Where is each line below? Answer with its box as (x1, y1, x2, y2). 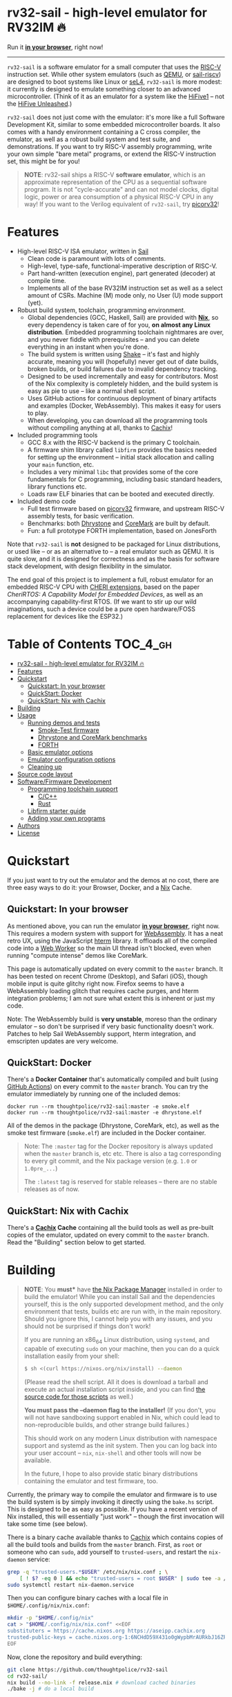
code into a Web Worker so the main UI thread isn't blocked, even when (7, 943, 212, 952)
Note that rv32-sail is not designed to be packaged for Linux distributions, (7, 540, 221, 548)
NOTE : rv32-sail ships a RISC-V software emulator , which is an (23, 170, 206, 179)
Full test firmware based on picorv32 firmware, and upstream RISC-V (27, 504, 224, 513)
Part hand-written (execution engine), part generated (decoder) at (27, 269, 215, 278)
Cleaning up (27, 763, 62, 771)
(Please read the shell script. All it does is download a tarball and (23, 1377, 209, 1386)
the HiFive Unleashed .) (7, 99, 72, 108)
